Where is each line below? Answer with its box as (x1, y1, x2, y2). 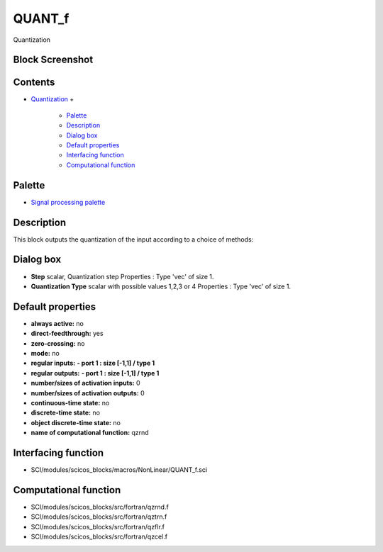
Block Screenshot (13, 54, 94, 66)
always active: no (30, 319, 84, 327)
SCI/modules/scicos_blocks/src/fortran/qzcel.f (30, 532, 168, 541)
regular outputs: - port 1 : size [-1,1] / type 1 (30, 368, 160, 377)
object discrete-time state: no (30, 418, 121, 427)
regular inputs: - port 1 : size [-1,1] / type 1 (30, 359, 155, 368)
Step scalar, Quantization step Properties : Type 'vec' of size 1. (30, 272, 214, 281)
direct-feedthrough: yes (30, 329, 104, 338)
